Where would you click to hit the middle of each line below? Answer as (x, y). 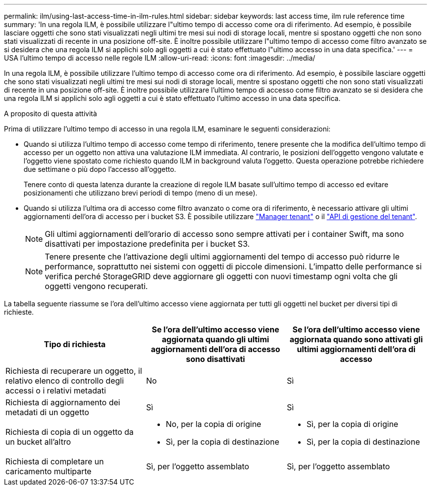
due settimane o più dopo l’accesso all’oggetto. (100, 169)
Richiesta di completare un (55, 461)
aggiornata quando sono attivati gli (356, 339)
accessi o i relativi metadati (56, 391)
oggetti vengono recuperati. (96, 286)
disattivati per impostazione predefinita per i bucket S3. (147, 244)
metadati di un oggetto (47, 412)
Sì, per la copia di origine (352, 424)
